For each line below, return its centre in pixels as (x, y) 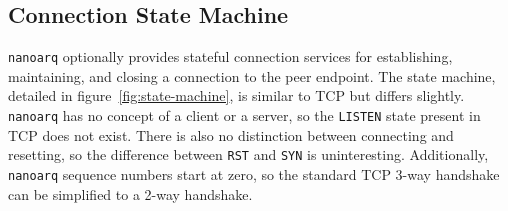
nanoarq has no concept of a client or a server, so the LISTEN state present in (244, 115)
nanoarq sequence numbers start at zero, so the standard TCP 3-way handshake (254, 173)
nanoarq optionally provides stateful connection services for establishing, (230, 56)
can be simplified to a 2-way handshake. (130, 193)
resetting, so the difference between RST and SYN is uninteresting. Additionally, (248, 154)
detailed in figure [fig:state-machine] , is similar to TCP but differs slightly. (236, 95)
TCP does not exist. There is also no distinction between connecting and (231, 134)
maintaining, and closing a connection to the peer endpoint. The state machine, (252, 75)
